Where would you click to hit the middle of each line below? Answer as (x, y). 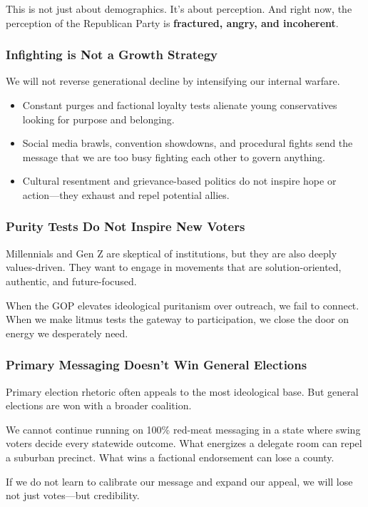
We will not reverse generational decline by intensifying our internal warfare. (173, 81)
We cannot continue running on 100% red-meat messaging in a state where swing (183, 429)
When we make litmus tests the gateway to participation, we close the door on (177, 319)
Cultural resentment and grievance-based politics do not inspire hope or (179, 181)
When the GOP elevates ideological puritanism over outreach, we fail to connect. (183, 305)
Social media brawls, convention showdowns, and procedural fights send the (188, 143)
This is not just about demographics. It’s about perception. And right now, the (179, 9)
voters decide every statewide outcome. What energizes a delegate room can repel (184, 443)
